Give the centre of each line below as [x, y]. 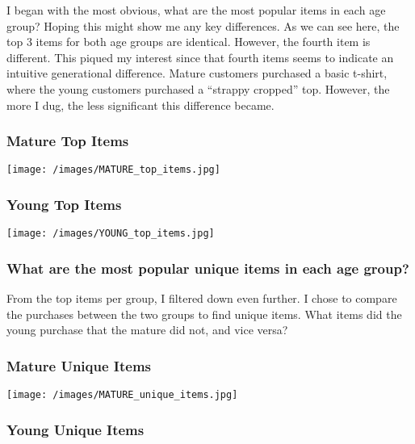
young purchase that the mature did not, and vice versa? [147, 330]
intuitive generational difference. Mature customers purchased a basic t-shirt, [197, 73]
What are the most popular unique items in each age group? [208, 268]
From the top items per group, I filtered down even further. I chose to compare [202, 298]
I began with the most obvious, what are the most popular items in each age [196, 10]
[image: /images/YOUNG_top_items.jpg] [111, 234]
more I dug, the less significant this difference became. [140, 105]
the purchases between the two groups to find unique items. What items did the [204, 314]
